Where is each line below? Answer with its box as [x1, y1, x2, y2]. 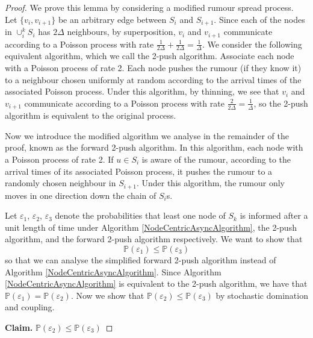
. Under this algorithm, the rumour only [136, 177, 285, 189]
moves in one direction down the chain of [5, 189, 156, 201]
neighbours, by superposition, [67, 25, 176, 38]
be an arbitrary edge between [58, 13, 167, 25]
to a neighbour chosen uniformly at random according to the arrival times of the [5, 73, 302, 86]
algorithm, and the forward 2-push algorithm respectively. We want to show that [5, 233, 303, 245]
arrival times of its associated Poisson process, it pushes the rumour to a [5, 164, 273, 177]
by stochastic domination [215, 289, 308, 301]
